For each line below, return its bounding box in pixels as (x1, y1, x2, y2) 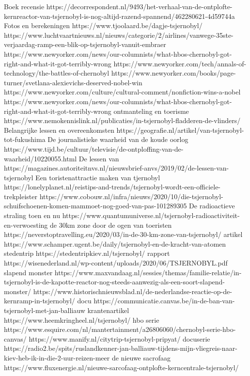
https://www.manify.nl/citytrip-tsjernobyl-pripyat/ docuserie (29, 333, 210, 344)
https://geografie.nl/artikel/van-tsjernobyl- (116, 125, 244, 135)
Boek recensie (4, 1, 45, 11)
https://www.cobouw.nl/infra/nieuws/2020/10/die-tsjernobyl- (39, 191, 223, 201)
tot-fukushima (4, 134, 46, 144)
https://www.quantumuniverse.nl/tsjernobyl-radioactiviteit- (62, 210, 240, 220)
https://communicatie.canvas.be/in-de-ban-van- (94, 296, 235, 306)
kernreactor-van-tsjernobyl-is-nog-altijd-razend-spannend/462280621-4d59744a (4, 11, 235, 21)
